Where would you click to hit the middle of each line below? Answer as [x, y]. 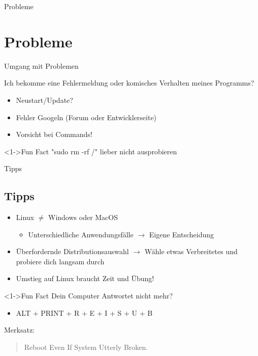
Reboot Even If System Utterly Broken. [86, 347]
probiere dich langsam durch [60, 261]
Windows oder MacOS [83, 217]
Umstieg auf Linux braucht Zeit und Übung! [85, 278]
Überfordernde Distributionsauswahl [72, 251]
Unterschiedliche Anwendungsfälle [81, 234]
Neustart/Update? [44, 100]
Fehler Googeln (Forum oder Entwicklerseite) [86, 117]
